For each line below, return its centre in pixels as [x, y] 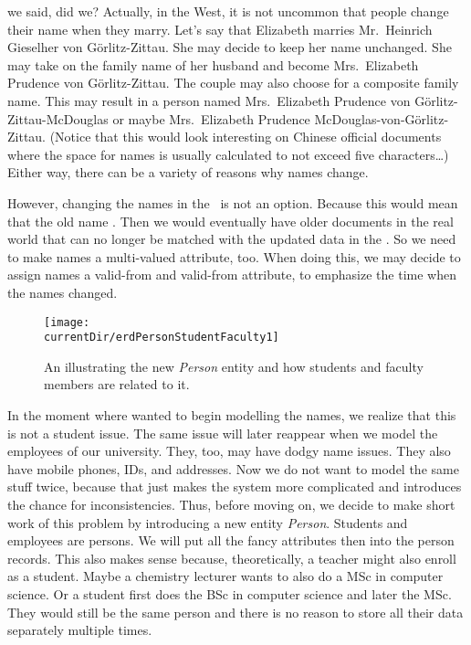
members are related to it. [117, 384]
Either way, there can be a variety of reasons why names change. [188, 172]
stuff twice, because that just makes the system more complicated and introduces [235, 486]
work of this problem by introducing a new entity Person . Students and [208, 522]
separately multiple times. [80, 630]
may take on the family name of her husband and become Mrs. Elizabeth [213, 64]
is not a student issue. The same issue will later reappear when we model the [223, 433]
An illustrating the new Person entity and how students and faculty [234, 366]
